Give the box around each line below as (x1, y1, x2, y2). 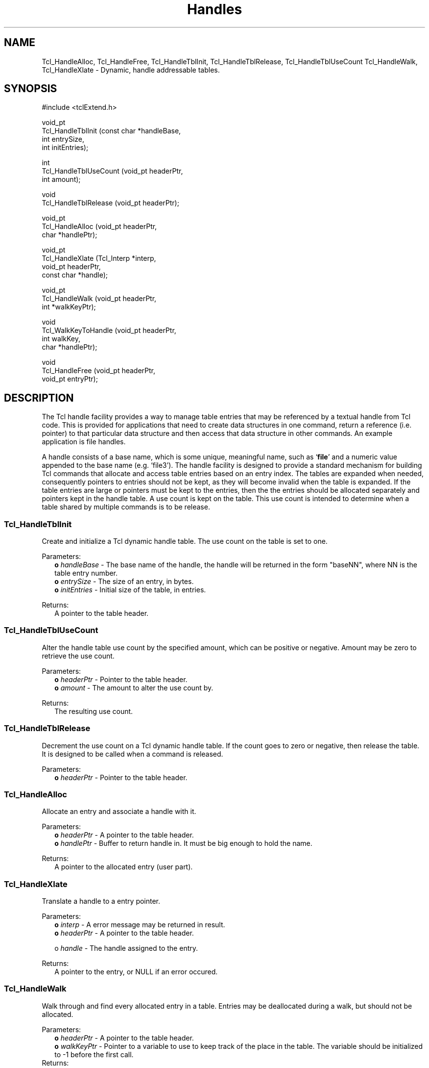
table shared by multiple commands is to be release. (42, 503, 210, 511)
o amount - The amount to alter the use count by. (54, 683, 214, 692)
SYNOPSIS (4, 82, 57, 95)
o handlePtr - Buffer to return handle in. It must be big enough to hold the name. (54, 839, 312, 848)
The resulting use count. (54, 707, 133, 715)
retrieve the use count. (42, 651, 115, 660)
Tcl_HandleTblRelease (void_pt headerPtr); (42, 199, 179, 207)
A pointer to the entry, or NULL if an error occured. (54, 967, 218, 976)
